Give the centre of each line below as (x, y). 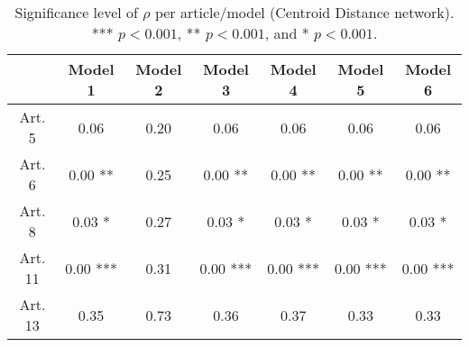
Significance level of (76, 12)
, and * (287, 33)
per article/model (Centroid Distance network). (304, 12)
